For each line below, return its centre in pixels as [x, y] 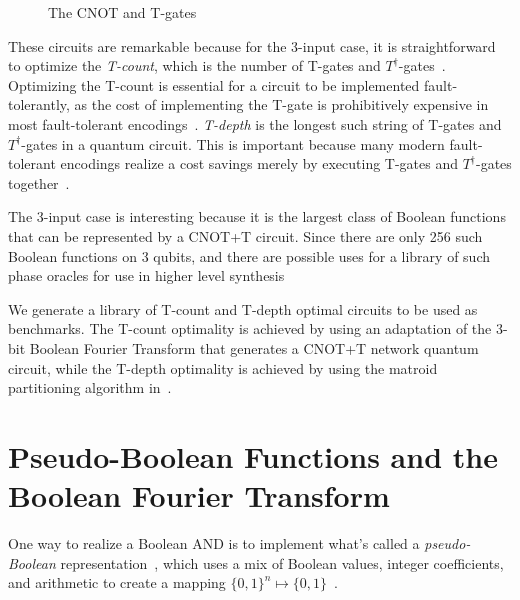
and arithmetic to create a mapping [117, 582]
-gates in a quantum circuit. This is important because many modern [233, 143]
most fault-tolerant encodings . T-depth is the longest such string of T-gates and [255, 123]
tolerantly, [39, 104]
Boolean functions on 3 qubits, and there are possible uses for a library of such [249, 255]
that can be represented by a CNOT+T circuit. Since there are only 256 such [245, 235]
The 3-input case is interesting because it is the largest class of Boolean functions [257, 216]
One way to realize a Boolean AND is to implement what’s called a [214, 543]
